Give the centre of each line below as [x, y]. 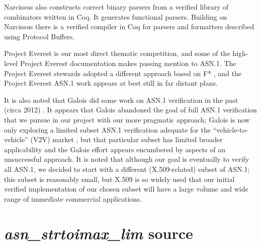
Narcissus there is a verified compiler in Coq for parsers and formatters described [129, 26]
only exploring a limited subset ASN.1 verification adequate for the [107, 129]
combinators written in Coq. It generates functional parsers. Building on [116, 16]
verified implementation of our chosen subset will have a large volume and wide [126, 189]
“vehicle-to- [231, 129]
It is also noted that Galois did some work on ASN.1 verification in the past [121, 100]
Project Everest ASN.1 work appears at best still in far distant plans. [111, 83]
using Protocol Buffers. [39, 36]
